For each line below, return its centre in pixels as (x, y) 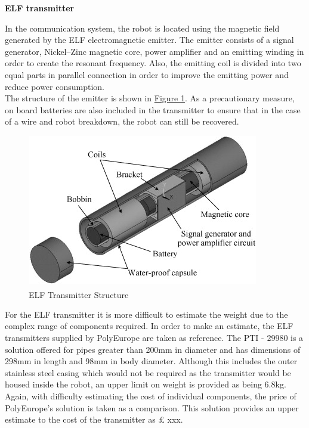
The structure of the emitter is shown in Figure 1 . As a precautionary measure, (150, 98)
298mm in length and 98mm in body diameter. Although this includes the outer (151, 361)
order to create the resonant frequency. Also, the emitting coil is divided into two (153, 63)
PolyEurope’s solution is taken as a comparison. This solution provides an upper (152, 407)
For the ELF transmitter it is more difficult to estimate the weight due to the (146, 314)
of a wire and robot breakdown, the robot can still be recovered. (122, 121)
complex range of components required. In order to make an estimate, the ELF (149, 326)
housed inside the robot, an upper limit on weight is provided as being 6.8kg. (146, 384)
